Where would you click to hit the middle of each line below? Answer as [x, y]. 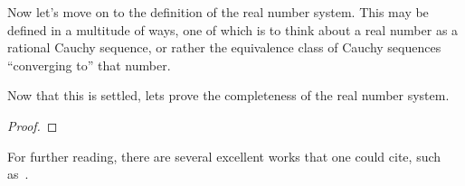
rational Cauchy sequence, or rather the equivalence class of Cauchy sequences [224, 47]
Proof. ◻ [33, 125]
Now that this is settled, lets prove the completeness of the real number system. [228, 95]
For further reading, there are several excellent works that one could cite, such [224, 156]
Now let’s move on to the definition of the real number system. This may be [218, 12]
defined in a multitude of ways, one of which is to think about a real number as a [233, 29]
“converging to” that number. [89, 65]
